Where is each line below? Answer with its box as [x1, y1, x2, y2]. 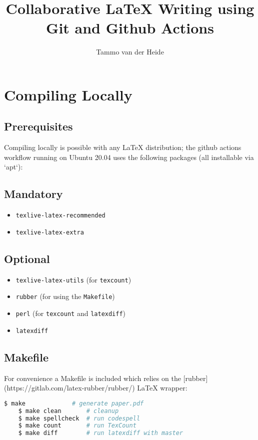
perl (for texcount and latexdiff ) [15, 308, 126, 318]
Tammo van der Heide [96, 46, 164, 57]
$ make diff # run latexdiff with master [18, 429, 183, 437]
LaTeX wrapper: [137, 382, 187, 393]
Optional [4, 250, 50, 266]
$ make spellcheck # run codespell [18, 414, 140, 422]
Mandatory [4, 186, 63, 201]
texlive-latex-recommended [15, 212, 105, 219]
